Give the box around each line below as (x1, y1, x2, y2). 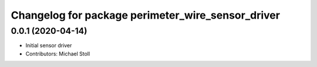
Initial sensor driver (25, 42, 72, 49)
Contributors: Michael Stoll (25, 50, 90, 57)
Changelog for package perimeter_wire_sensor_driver (11, 9, 280, 22)
